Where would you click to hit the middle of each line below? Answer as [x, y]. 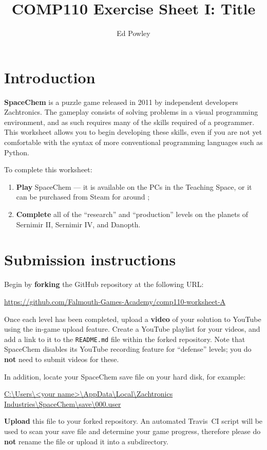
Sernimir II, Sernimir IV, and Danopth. [78, 224]
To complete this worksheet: [48, 169]
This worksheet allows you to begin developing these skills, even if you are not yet [133, 132]
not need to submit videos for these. [62, 359]
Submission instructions [90, 259]
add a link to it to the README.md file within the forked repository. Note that [125, 339]
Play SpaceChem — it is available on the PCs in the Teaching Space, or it [134, 186]
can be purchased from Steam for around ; [83, 197]
